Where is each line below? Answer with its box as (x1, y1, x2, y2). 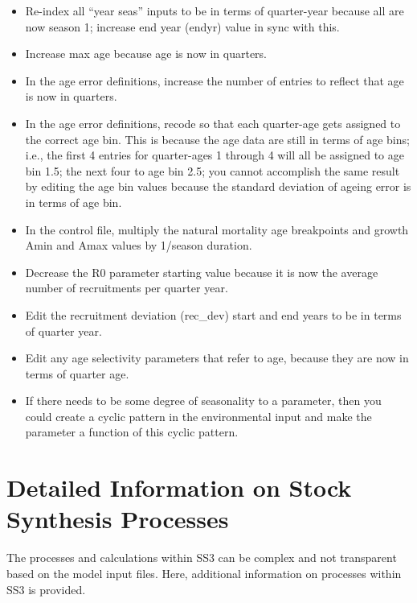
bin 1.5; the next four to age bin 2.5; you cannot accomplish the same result (25, 162, 400, 179)
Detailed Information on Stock (6, 471, 352, 504)
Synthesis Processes (6, 502, 229, 535)
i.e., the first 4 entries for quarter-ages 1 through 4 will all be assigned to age (25, 147, 404, 163)
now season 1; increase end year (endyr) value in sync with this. (25, 18, 340, 35)
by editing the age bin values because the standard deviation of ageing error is (25, 178, 411, 195)
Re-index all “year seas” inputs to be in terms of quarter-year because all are (25, 2, 404, 19)
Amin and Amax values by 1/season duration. (25, 237, 252, 254)
